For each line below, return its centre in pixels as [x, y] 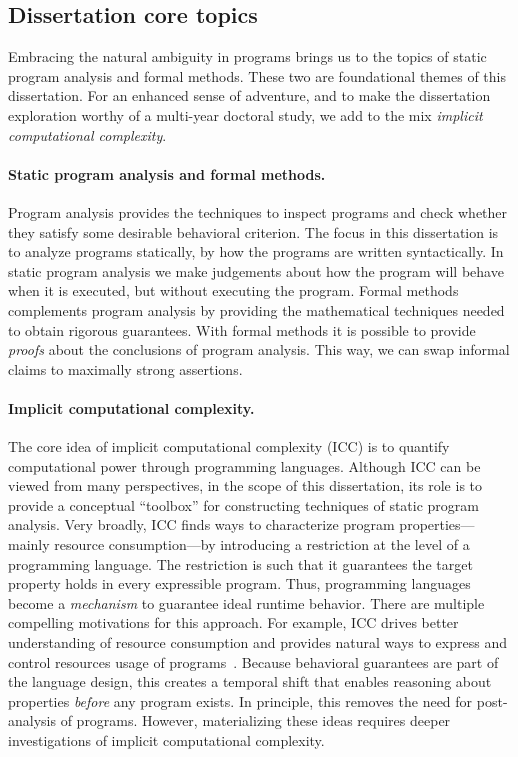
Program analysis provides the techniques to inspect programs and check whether [258, 211]
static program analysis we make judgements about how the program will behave [256, 270]
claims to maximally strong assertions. [125, 368]
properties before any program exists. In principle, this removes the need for [240, 700]
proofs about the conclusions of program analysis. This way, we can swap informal [259, 349]
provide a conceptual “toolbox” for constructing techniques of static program [244, 504]
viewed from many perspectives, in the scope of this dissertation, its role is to [245, 485]
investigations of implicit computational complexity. [166, 740]
